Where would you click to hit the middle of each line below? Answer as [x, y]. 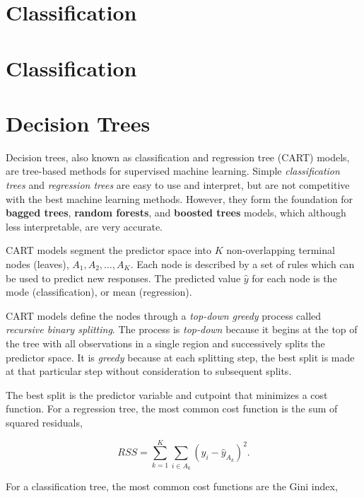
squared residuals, [44, 422]
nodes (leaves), [37, 264]
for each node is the [294, 278]
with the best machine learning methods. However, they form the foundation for [180, 198]
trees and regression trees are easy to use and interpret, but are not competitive [178, 185]
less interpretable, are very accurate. [84, 226]
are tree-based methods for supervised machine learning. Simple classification [173, 171]
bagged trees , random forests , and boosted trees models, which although [176, 213]
